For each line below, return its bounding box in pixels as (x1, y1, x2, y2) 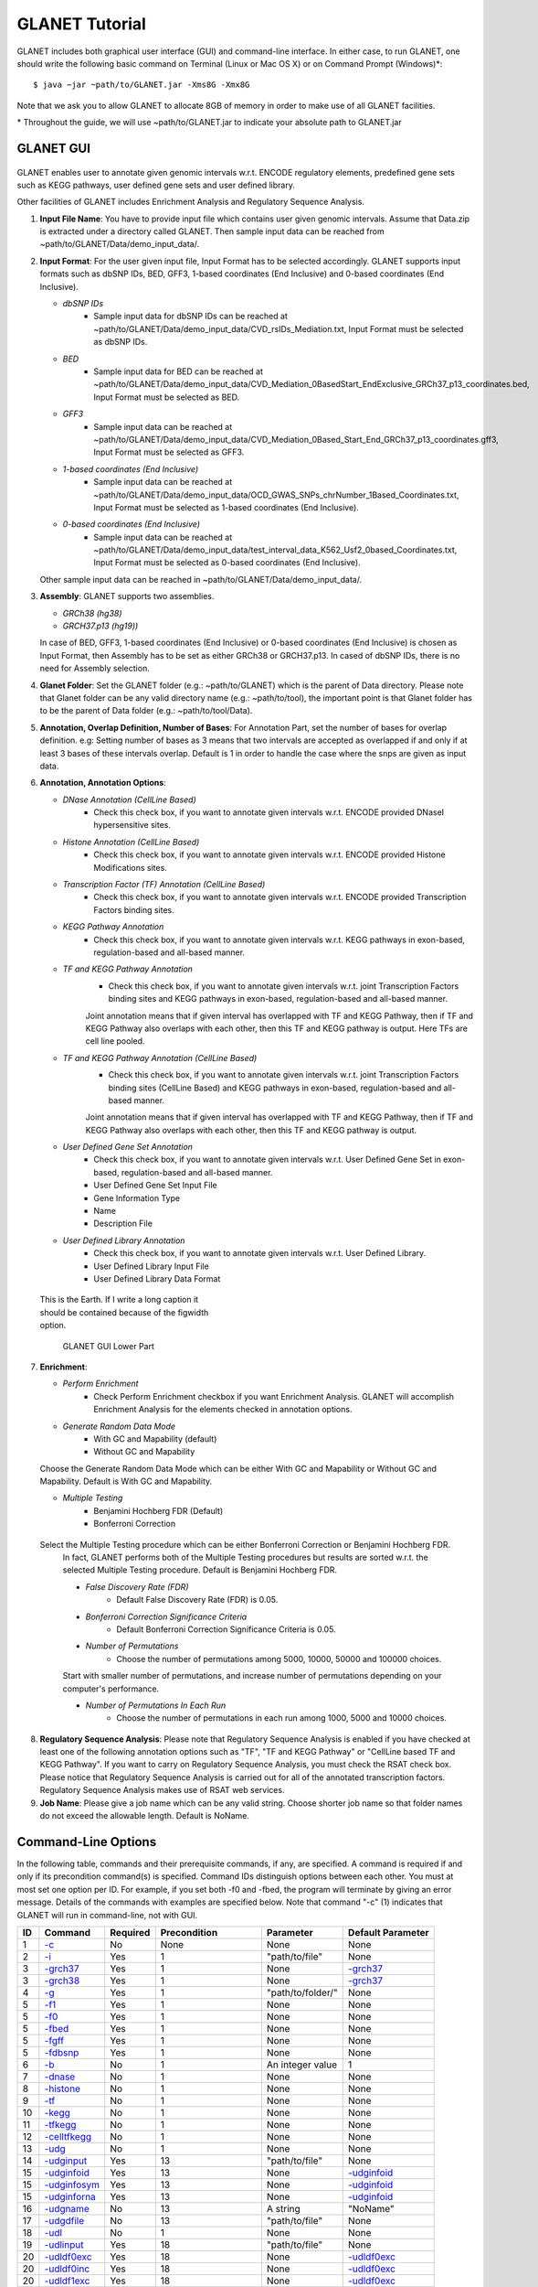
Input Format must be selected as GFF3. (93, 446, 245, 457)
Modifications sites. (93, 862, 168, 873)
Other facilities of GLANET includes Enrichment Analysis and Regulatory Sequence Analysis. (16, 197, 365, 208)
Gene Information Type (93, 1192, 181, 1203)
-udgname (44, 2202, 90, 2215)
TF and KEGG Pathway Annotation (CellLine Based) (62, 1052, 258, 1063)
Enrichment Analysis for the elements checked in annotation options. (93, 1404, 353, 1415)
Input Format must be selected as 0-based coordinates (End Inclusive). (93, 557, 361, 568)
